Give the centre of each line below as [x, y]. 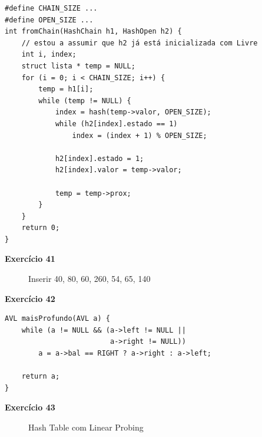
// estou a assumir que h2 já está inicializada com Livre [140, 43]
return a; [41, 377]
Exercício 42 [30, 298]
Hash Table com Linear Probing [86, 427]
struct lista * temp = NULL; [78, 66]
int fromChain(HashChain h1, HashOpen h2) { [93, 32]
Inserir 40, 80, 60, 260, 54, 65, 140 [89, 279]
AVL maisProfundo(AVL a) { [57, 319]
